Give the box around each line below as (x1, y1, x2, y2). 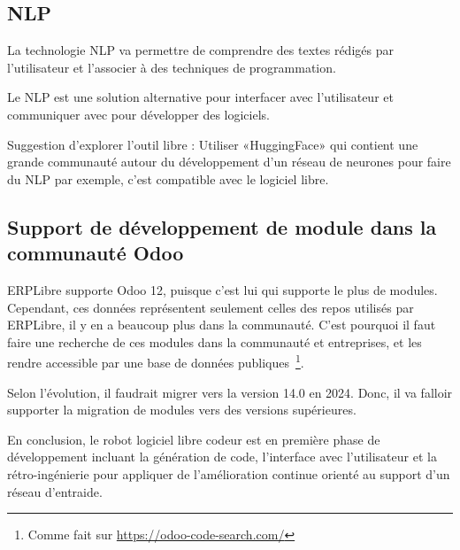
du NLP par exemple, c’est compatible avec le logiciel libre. (7, 169, 329, 188)
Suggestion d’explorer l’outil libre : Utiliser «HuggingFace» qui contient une (7, 135, 418, 153)
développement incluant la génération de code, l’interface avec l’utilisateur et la (7, 447, 437, 466)
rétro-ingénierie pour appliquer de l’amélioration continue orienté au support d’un (7, 464, 450, 483)
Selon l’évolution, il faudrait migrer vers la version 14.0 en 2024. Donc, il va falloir (7, 383, 453, 401)
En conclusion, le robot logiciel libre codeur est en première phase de (7, 430, 380, 448)
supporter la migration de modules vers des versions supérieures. (7, 400, 356, 419)
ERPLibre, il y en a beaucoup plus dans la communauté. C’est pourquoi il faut (7, 315, 436, 334)
